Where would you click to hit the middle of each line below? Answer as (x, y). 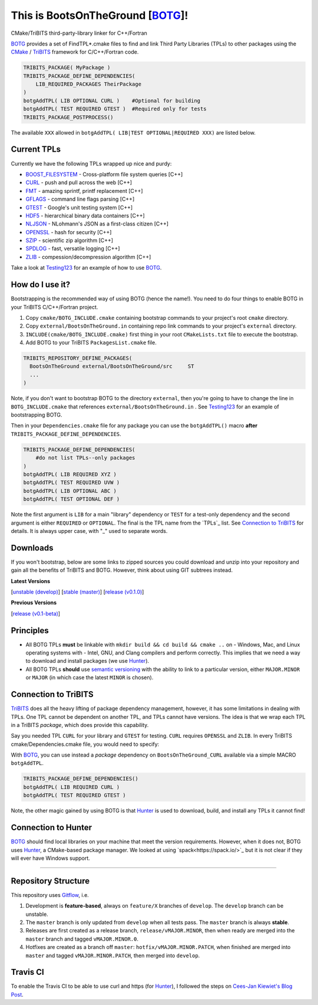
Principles (30, 631)
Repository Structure (50, 881)
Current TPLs (36, 150)
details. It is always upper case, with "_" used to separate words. (89, 531)
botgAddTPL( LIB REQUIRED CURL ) (72, 787)
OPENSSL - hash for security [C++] (69, 232)
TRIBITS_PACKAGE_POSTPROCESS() (69, 117)
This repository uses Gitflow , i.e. (50, 895)
